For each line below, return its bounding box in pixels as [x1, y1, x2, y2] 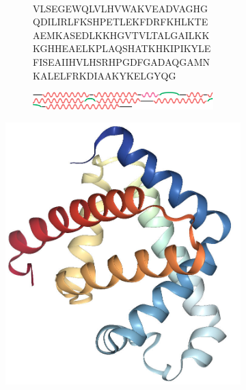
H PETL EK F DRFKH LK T [92, 14, 202, 29]
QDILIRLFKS [33, 14, 93, 29]
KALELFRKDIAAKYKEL [33, 68, 147, 82]
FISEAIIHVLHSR [33, 54, 109, 69]
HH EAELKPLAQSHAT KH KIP [47, 41, 180, 56]
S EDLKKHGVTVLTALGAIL [70, 27, 195, 42]
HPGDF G [108, 54, 151, 69]
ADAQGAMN [150, 54, 210, 69]
